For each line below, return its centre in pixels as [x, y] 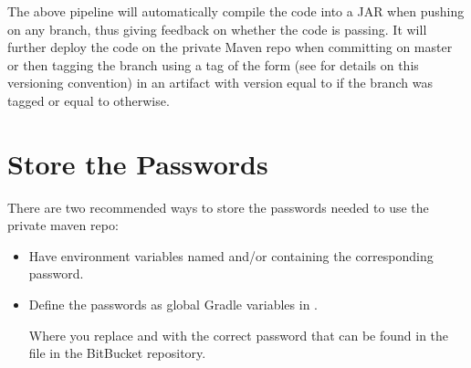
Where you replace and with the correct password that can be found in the [239, 335]
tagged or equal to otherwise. [89, 100]
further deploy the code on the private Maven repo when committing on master [230, 47]
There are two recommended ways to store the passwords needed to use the [218, 207]
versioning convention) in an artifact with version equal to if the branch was [220, 83]
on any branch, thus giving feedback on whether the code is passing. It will [217, 29]
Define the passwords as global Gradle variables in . [173, 305]
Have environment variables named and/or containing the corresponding [231, 255]
